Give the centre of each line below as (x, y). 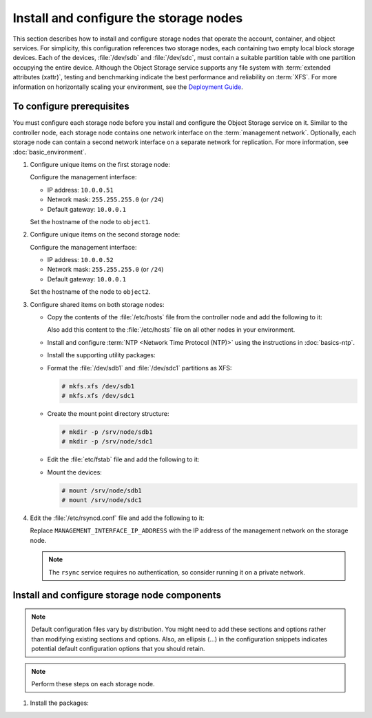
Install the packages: (59, 703)
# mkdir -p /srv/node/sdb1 (107, 432)
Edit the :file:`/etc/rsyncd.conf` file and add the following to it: (117, 518)
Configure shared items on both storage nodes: (97, 304)
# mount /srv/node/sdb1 (102, 490)
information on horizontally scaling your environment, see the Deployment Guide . (128, 87)
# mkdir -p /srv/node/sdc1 (107, 442)
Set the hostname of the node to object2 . (90, 292)
